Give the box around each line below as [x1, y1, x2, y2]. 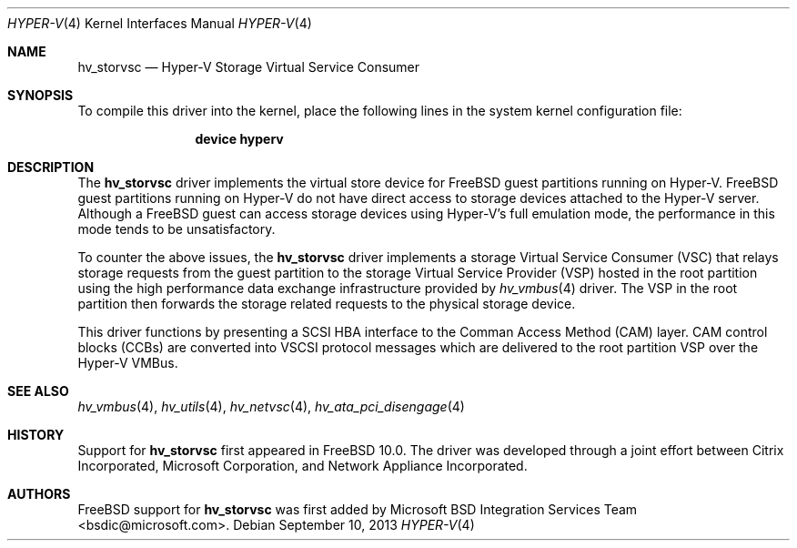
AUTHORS [7, 486, 71, 502]
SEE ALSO [7, 383, 69, 399]
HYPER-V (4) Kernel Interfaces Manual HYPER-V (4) [7, 15, 312, 31]
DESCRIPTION [7, 159, 95, 175]
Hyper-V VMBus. [77, 355, 178, 370]
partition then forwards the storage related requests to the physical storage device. [77, 296, 576, 311]
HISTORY [7, 427, 65, 442]
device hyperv [195, 131, 284, 147]
